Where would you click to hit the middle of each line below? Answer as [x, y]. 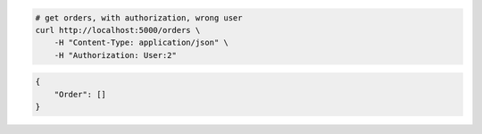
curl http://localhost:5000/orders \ [118, 30]
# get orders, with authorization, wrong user [139, 17]
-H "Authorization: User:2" [116, 55]
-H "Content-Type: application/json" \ [141, 43]
